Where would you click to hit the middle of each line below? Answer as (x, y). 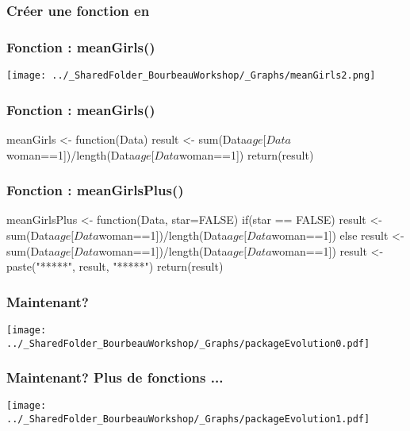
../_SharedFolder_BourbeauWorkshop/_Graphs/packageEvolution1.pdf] (188, 419)
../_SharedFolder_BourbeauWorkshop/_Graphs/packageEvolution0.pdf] (188, 343)
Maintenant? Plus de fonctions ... (115, 377)
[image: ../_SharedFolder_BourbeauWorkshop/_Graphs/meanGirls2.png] (191, 76)
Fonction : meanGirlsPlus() (95, 190)
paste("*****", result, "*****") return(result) (115, 266)
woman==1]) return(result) (247, 154)
